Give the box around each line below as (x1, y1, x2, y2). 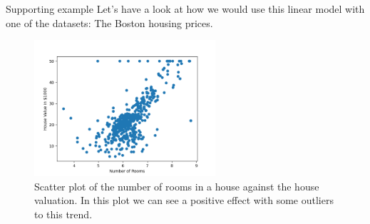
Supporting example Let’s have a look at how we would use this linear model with (6, 1, 365, 16)
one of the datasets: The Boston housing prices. (6, 15, 213, 30)
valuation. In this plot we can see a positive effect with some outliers (34, 193, 334, 208)
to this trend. (34, 206, 93, 221)
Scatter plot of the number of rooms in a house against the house (34, 178, 319, 193)
